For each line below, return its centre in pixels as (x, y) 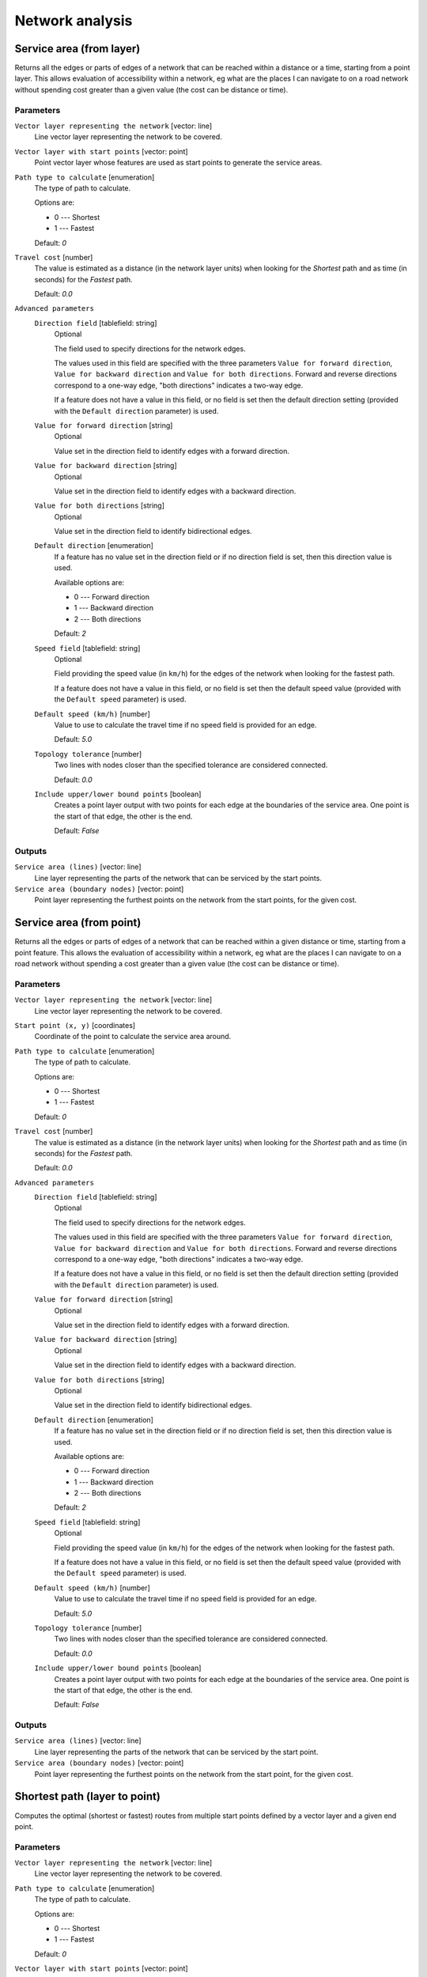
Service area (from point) (78, 922)
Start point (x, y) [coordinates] (75, 1025)
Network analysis (74, 21)
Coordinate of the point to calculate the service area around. (133, 1037)
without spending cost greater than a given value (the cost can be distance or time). (151, 89)
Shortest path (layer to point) (88, 1796)
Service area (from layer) (77, 49)
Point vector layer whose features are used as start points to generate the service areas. (178, 163)
